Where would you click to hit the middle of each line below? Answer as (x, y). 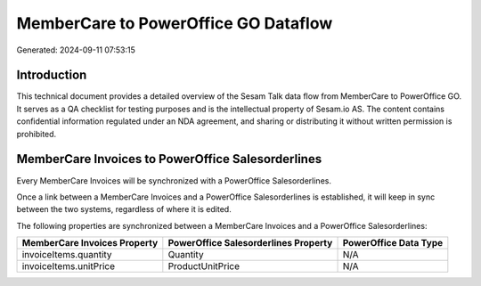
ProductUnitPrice (204, 266)
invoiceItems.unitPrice (69, 266)
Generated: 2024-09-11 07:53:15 (76, 50)
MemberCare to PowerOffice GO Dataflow (175, 23)
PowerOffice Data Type (393, 243)
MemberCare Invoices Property (90, 243)
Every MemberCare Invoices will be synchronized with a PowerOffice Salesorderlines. (174, 180)
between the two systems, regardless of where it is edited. (124, 209)
